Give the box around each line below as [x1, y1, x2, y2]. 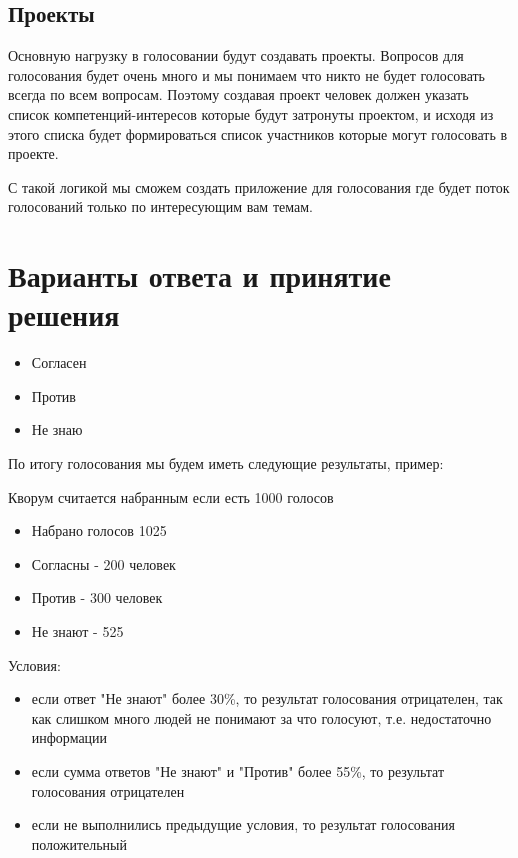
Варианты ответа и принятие [8, 255, 391, 296]
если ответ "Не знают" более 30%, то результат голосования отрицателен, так [31, 688, 503, 709]
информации [31, 727, 108, 748]
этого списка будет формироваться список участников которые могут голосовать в [8, 123, 508, 144]
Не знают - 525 [31, 621, 124, 642]
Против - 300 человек [31, 587, 163, 608]
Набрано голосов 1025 [31, 520, 167, 541]
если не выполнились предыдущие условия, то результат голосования [31, 814, 455, 835]
